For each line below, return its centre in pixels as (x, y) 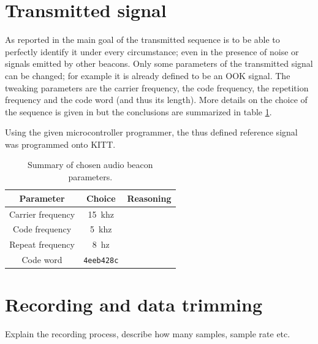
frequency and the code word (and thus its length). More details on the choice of (156, 100)
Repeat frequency (42, 244)
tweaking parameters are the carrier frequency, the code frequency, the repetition (157, 87)
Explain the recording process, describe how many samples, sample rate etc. (148, 334)
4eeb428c (101, 261)
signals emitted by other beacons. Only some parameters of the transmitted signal (159, 63)
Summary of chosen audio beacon (90, 165)
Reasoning (149, 198)
